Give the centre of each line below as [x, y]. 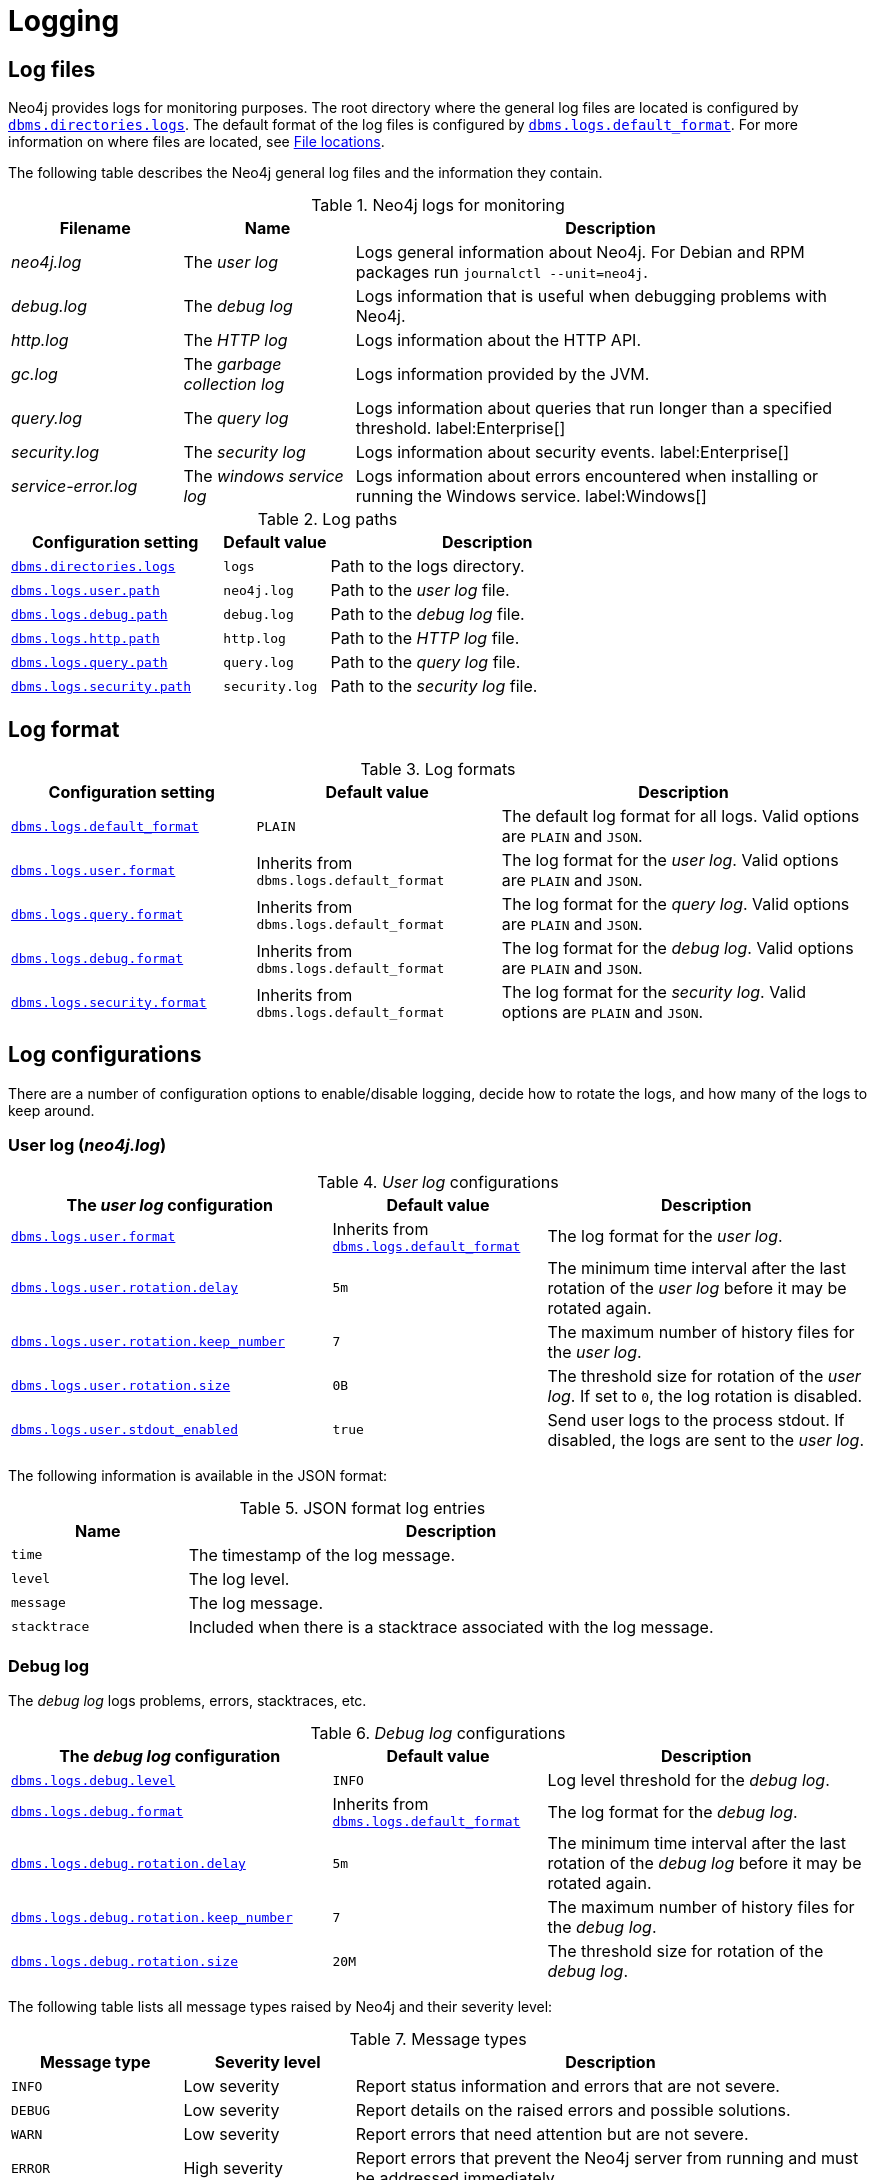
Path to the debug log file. [427, 614]
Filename [95, 228]
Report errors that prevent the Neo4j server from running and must [607, 2158]
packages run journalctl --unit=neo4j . [501, 272]
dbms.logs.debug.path [89, 614]
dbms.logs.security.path [101, 686]
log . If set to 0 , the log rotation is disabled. [705, 1395]
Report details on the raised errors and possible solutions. [573, 2110]
